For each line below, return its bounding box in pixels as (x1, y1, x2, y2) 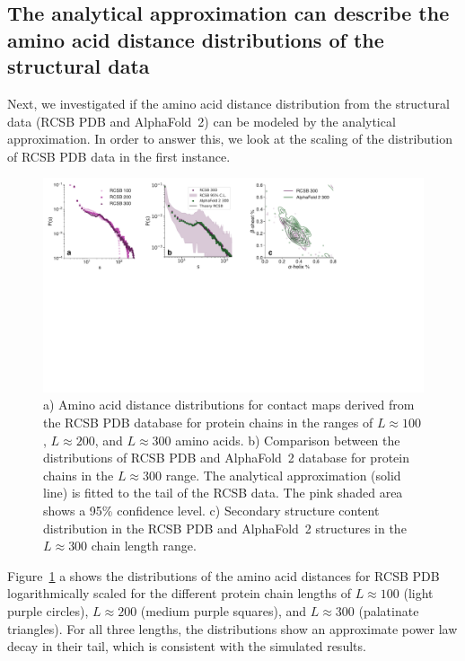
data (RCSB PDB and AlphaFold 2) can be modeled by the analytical (7, 111, 396, 130)
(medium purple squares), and (140, 601, 307, 620)
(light (403, 584, 434, 603)
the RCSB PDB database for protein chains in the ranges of (43, 413, 373, 432)
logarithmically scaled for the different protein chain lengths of (7, 584, 351, 603)
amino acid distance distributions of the (7, 25, 384, 53)
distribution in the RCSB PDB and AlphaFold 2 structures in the (43, 518, 407, 537)
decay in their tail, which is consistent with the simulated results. (7, 637, 366, 656)
